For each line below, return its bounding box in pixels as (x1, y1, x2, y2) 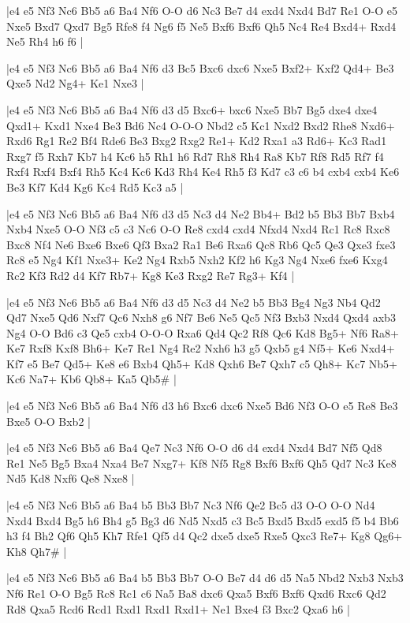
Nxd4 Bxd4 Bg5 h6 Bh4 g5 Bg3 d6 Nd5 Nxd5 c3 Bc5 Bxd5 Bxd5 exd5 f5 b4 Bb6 (6, 512, 399, 528)
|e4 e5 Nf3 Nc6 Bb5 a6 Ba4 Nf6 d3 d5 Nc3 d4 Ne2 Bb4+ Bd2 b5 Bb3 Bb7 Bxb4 (6, 205, 395, 222)
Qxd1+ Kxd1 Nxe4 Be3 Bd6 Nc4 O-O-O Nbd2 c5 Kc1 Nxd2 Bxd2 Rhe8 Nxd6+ (6, 117, 395, 133)
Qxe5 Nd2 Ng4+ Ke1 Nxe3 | (6, 75, 144, 91)
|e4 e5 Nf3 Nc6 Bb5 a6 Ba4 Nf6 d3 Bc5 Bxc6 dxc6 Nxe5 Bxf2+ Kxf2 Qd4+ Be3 (6, 59, 394, 76)
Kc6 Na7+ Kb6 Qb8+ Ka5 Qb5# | (6, 371, 177, 387)
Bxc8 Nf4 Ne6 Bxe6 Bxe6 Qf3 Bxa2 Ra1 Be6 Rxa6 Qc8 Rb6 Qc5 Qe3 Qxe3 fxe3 (6, 236, 396, 252)
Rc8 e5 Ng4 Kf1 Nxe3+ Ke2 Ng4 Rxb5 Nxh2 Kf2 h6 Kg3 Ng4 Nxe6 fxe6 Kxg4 (6, 252, 388, 268)
